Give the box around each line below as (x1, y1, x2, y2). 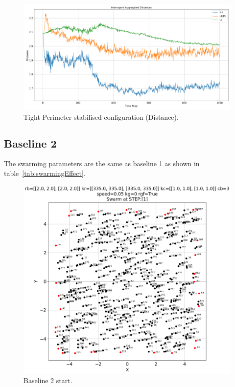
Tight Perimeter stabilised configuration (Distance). (23, 111, 179, 122)
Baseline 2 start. (23, 375, 72, 386)
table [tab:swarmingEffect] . (4, 168, 86, 178)
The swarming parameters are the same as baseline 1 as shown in (4, 158, 200, 169)
